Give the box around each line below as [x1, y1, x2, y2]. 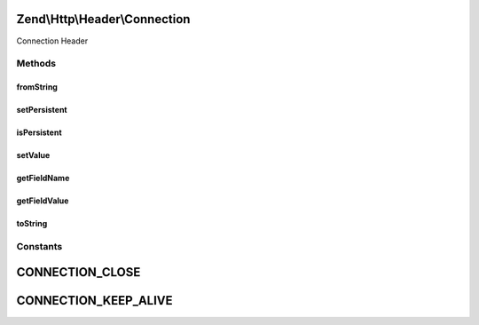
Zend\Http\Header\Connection [16, 12, 191, 27]
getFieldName [16, 173, 70, 184]
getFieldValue [16, 195, 69, 206]
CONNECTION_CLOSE [16, 265, 141, 280]
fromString [16, 82, 58, 92]
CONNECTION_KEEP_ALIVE [16, 293, 173, 308]
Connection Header [16, 36, 89, 46]
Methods [16, 58, 57, 70]
